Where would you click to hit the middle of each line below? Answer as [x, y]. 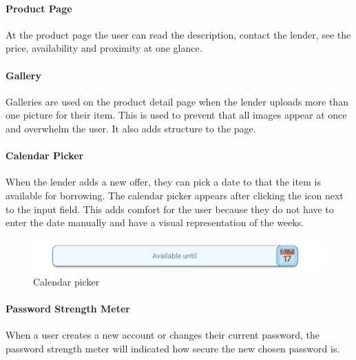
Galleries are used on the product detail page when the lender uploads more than [177, 101]
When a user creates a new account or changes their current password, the [163, 335]
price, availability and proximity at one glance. [104, 48]
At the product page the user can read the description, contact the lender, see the [178, 34]
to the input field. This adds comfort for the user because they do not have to [170, 209]
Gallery [23, 75]
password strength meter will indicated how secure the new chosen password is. [173, 348]
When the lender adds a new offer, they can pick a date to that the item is [163, 182]
